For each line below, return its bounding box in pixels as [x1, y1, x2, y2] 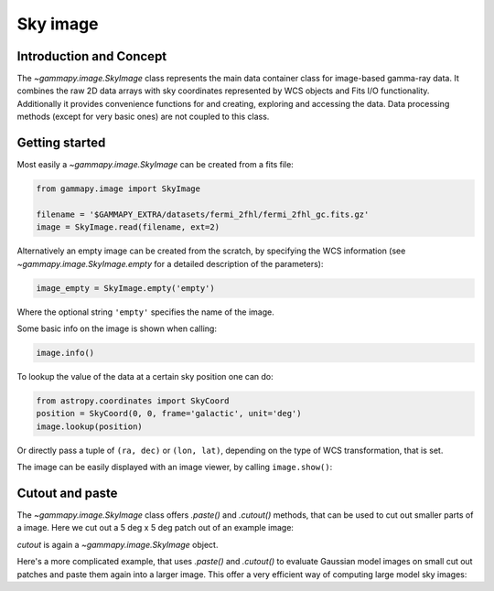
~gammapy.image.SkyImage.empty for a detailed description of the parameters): [16, 258, 324, 269]
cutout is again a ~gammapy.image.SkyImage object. [16, 539, 219, 550]
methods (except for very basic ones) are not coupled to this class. [16, 111, 270, 123]
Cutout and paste [16, 485, 118, 500]
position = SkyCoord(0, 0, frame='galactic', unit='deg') [36, 408, 302, 419]
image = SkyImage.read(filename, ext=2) [36, 222, 220, 232]
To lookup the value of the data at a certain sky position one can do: [16, 371, 274, 381]
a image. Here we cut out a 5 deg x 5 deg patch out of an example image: [16, 522, 295, 533]
